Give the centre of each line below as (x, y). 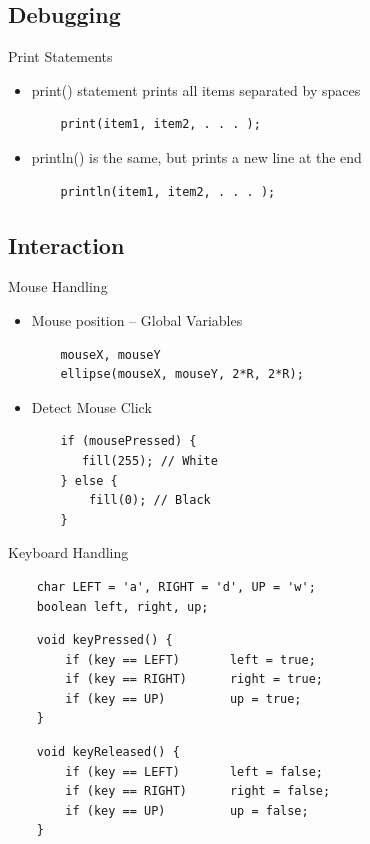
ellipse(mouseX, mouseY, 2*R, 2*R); (182, 374)
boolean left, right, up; (122, 606)
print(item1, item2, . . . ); (160, 124)
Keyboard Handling (68, 552)
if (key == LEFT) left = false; (194, 771)
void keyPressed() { (104, 640)
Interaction (66, 244)
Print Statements (60, 56)
